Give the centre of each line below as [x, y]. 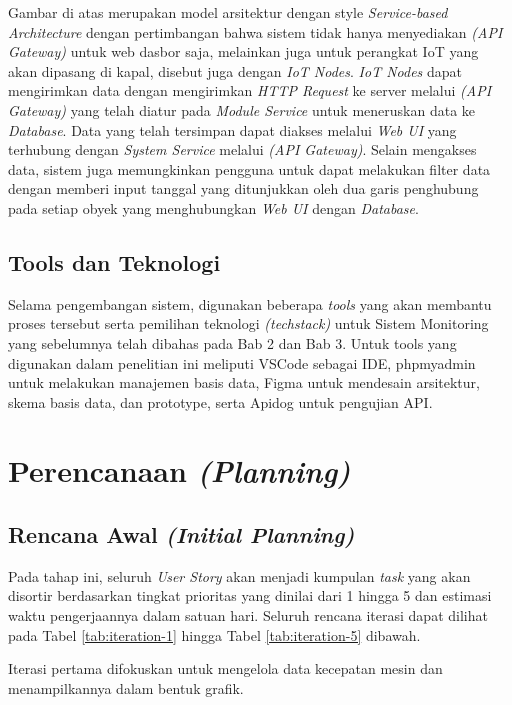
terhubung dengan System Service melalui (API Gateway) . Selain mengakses [242, 149]
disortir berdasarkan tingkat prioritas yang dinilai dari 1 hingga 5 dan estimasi [250, 595]
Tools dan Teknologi [114, 261]
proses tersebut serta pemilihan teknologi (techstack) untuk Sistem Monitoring [248, 323]
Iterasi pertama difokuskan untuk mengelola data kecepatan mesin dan [225, 668]
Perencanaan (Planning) [179, 471]
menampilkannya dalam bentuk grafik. [126, 687]
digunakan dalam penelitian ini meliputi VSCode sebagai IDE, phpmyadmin [242, 362]
